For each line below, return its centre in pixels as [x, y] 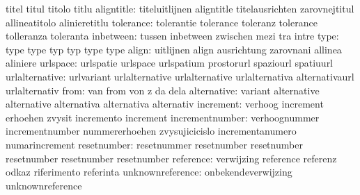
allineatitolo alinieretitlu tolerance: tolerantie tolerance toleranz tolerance [162, 22]
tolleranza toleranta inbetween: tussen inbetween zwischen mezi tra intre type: [172, 36]
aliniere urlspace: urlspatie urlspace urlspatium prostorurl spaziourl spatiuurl [170, 63]
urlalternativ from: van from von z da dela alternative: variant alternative [163, 90]
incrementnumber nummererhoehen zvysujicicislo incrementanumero [151, 131]
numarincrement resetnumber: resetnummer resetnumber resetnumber [154, 144]
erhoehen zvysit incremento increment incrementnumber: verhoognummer [163, 117]
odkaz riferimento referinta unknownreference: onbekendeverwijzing [149, 172]
